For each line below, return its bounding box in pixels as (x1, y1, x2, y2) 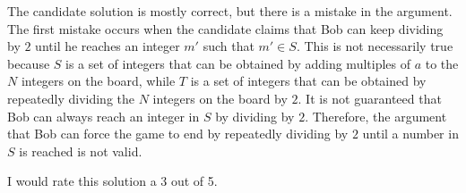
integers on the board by (152, 88, 288, 107)
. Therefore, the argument (305, 106, 447, 125)
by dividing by (215, 106, 295, 125)
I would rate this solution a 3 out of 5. (7, 172, 218, 190)
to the (425, 54, 459, 72)
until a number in (362, 124, 459, 143)
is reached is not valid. (19, 141, 142, 160)
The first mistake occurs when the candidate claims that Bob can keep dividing (7, 19, 444, 38)
